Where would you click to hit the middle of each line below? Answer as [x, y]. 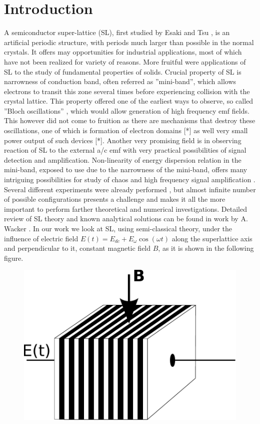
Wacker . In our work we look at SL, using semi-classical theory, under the [118, 228]
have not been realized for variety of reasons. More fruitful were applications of [125, 61]
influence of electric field [41, 238]
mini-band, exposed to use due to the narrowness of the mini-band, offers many [126, 169]
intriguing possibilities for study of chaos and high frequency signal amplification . [130, 179]
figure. [14, 258]
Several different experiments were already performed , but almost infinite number [130, 189]
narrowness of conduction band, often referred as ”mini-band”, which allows [120, 81]
